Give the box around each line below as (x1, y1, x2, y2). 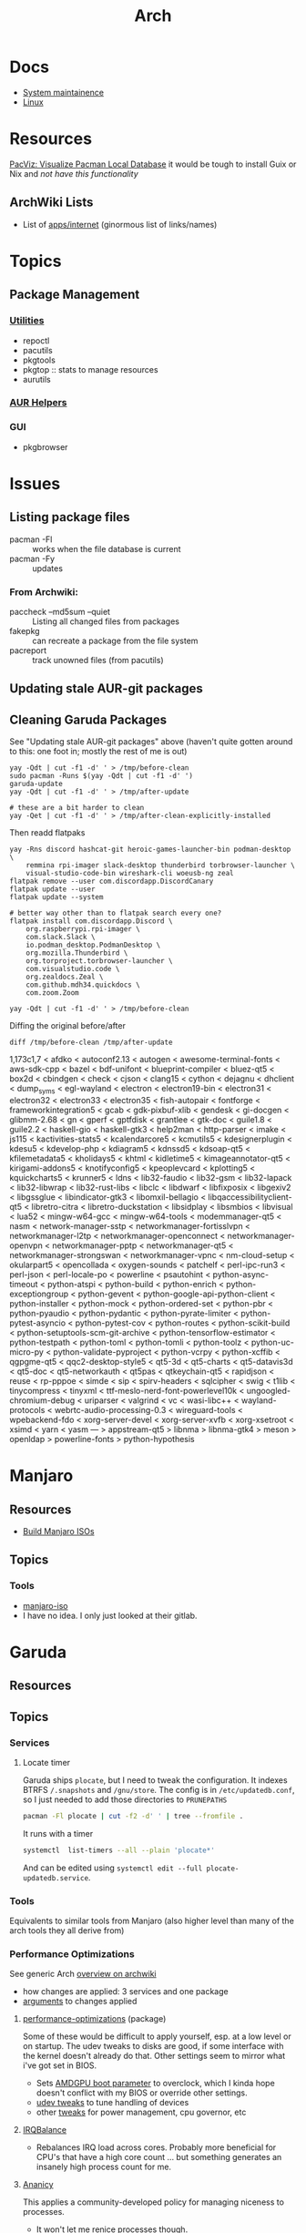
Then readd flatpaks (9, 827, 86, 838)
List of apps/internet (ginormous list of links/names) (22, 219, 218, 230)
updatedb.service (22, 1873, 89, 1882)
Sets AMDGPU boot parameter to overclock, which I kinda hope (36, 2078, 275, 2089)
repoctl (22, 334, 50, 346)
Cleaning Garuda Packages (9, 712, 167, 727)
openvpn (9, 1240, 43, 1251)
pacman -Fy (9, 553, 56, 564)
